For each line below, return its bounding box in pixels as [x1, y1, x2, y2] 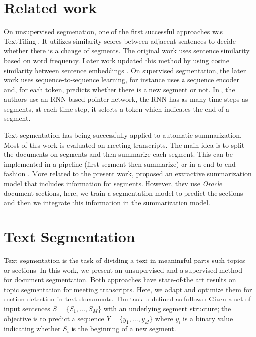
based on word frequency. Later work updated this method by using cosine [4, 55, 229, 65]
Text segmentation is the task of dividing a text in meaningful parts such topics [4, 255, 245, 265]
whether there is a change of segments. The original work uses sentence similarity [4, 45, 250, 56]
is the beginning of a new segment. [71, 323, 176, 334]
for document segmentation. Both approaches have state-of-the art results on [4, 274, 236, 285]
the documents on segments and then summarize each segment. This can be [4, 149, 233, 159]
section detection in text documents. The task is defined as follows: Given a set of [4, 294, 251, 304]
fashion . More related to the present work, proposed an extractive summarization [4, 168, 252, 179]
